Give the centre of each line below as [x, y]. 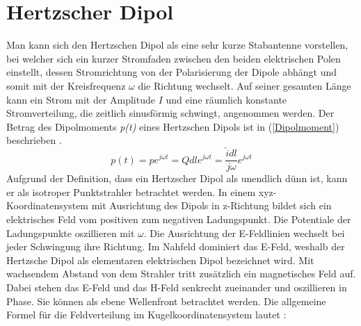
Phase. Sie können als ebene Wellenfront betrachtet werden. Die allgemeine [166, 301]
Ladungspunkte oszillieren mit [71, 233]
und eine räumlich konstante [226, 99]
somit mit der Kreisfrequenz [66, 85]
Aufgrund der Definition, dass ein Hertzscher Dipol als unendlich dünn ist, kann [177, 178]
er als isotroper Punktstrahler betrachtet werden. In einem [131, 191]
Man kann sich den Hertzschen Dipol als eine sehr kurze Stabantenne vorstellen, [177, 45]
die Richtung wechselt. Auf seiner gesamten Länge [244, 85]
